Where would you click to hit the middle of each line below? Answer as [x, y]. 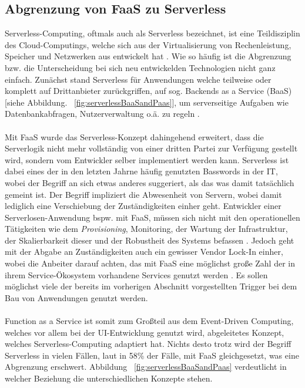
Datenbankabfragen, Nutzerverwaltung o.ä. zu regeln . [102, 114]
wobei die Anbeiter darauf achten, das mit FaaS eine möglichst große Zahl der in [150, 263]
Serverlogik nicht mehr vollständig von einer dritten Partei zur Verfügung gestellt [151, 148]
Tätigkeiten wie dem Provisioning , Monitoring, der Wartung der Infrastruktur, [146, 229]
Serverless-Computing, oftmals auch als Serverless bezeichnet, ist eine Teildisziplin [152, 33]
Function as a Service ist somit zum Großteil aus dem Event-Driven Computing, [149, 321]
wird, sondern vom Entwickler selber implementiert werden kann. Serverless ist [147, 159]
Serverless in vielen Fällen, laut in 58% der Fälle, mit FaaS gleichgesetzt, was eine [152, 355]
